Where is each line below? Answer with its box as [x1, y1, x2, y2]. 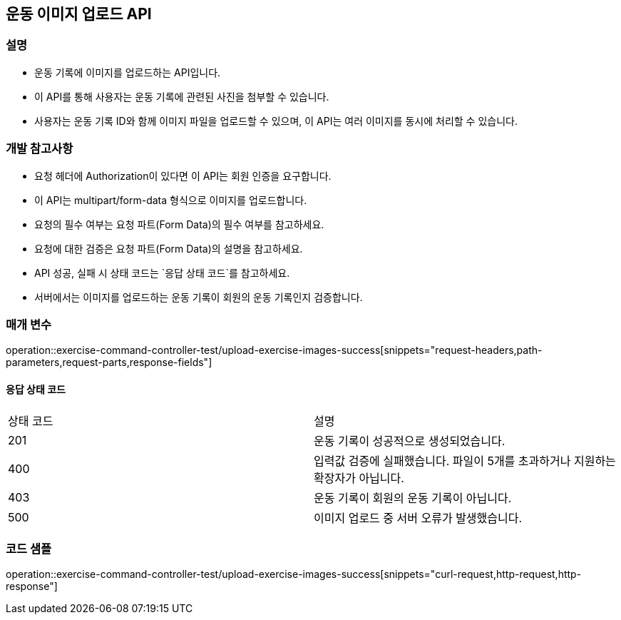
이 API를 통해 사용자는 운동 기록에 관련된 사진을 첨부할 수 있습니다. [34, 90, 329, 103]
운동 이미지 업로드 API [6, 5, 152, 23]
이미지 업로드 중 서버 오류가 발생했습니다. [314, 510, 523, 525]
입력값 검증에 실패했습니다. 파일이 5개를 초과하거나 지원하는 [314, 453, 616, 468]
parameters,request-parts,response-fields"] [6, 356, 212, 369]
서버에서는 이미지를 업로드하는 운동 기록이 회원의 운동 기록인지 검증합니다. [34, 290, 363, 303]
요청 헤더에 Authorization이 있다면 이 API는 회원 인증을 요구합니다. [34, 169, 332, 182]
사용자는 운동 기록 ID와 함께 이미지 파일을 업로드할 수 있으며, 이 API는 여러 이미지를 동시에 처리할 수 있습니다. [34, 114, 518, 127]
